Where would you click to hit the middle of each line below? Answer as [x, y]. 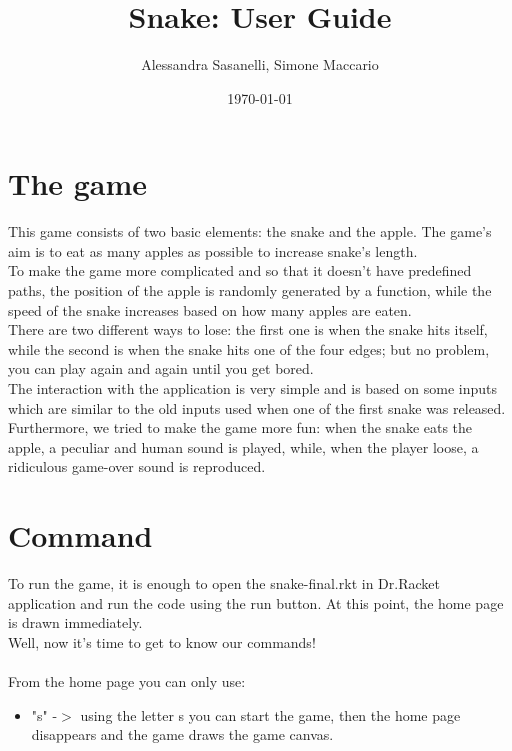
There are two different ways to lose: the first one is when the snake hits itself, [248, 329]
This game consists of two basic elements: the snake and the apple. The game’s [250, 231]
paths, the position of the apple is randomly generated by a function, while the [250, 290]
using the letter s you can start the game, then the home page [270, 714]
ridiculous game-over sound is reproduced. [137, 466]
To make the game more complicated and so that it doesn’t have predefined [240, 270]
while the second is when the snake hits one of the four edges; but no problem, [249, 348]
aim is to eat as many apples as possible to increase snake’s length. [213, 250]
